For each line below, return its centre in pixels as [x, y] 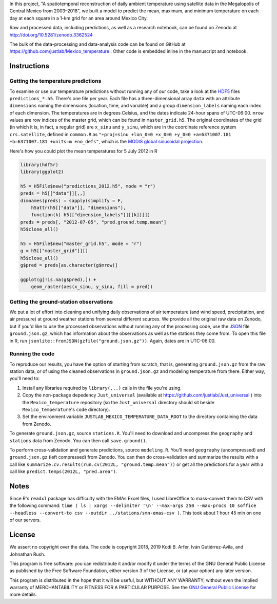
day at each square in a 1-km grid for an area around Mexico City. [79, 18]
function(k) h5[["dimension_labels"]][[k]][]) [91, 215]
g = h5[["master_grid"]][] [54, 251]
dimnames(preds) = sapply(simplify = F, [72, 201]
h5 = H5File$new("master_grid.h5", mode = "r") [81, 243]
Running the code [32, 354]
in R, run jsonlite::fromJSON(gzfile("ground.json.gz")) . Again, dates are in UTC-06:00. [113, 341]
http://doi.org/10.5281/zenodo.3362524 [51, 35]
